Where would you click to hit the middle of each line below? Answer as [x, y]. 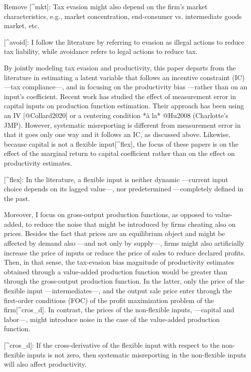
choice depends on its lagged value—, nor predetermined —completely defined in [124, 189]
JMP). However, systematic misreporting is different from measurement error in [122, 125]
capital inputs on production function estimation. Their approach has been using [124, 106]
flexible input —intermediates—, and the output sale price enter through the [118, 291]
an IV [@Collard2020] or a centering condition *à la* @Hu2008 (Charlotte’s [116, 115]
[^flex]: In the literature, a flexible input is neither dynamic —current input [116, 179]
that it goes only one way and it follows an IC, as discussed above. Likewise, [117, 134]
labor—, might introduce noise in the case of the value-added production [112, 319]
